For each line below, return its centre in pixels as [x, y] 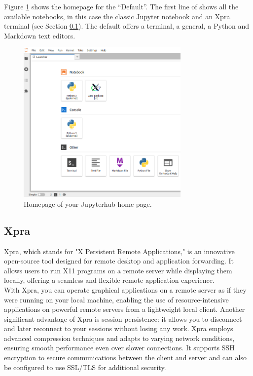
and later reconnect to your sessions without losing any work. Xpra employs [119, 328]
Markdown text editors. [40, 35]
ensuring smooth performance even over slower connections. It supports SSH [119, 348]
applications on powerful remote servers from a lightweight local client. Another [125, 309]
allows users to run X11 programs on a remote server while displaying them [118, 270]
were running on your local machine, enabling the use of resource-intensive [116, 299]
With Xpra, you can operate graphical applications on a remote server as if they [125, 289]
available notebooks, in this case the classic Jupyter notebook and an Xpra [117, 16]
